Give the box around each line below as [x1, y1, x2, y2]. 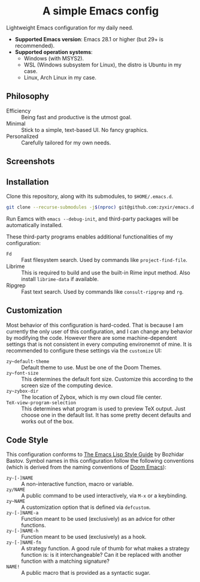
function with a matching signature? [21, 557, 110, 565]
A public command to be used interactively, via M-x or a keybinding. [21, 492, 187, 499]
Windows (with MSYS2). [23, 55, 84, 62]
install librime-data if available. [21, 275, 99, 282]
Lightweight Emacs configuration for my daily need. [6, 24, 134, 31]
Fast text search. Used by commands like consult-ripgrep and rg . [21, 288, 184, 295]
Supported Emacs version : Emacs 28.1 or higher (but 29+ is [14, 35, 163, 43]
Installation [6, 177, 49, 187]
